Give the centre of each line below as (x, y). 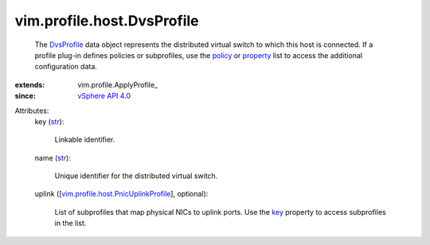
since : (25, 96)
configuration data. (66, 67)
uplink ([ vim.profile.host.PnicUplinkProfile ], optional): (121, 194)
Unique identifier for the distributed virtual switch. (136, 176)
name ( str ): (53, 157)
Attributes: (32, 111)
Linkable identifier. (85, 140)
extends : (30, 84)
